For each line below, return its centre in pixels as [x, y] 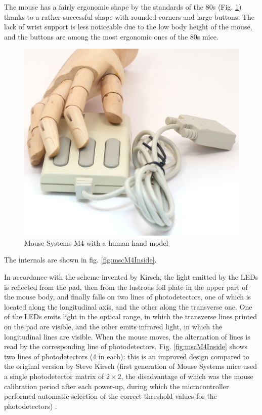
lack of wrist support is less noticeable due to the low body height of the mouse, [128, 27]
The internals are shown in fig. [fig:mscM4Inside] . [80, 260]
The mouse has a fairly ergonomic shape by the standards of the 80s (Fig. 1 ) [123, 7]
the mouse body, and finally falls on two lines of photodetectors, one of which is [128, 297]
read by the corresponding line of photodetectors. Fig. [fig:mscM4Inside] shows [126, 346]
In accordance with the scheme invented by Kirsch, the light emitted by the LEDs [131, 277]
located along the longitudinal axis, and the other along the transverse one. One [128, 306]
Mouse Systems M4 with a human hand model [96, 242]
